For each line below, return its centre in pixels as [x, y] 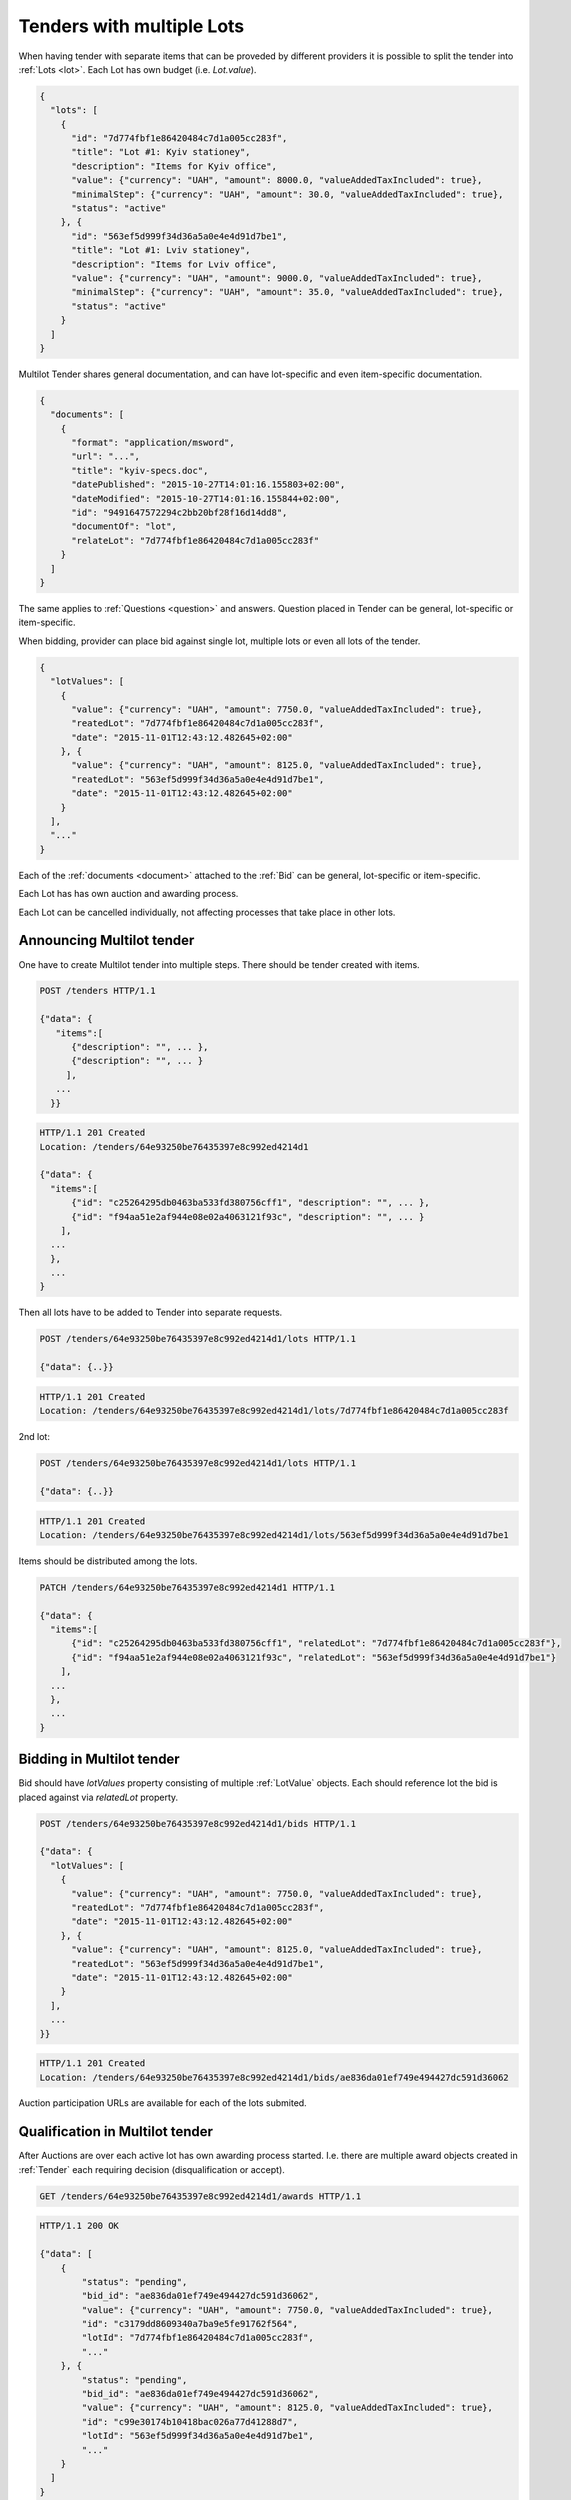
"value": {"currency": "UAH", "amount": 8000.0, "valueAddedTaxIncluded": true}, [277, 180]
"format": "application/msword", [153, 443]
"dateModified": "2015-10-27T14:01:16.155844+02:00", [206, 498]
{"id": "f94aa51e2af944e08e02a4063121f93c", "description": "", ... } [248, 1216]
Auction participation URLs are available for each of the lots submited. [162, 2103]
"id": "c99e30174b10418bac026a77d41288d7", [190, 2421]
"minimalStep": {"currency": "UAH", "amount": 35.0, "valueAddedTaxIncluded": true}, [287, 292]
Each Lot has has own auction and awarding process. [128, 894]
